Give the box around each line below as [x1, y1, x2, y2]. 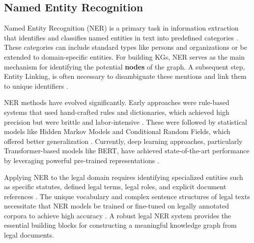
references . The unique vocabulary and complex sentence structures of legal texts [4, 191, 250, 201]
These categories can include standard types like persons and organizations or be [4, 42, 247, 52]
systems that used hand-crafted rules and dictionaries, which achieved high [4, 106, 229, 117]
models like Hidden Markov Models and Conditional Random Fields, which [4, 126, 230, 137]
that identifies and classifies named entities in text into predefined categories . [4, 32, 238, 42]
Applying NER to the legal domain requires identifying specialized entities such [4, 172, 243, 182]
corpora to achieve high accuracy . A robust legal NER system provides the [4, 210, 231, 220]
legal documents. [4, 230, 54, 240]
